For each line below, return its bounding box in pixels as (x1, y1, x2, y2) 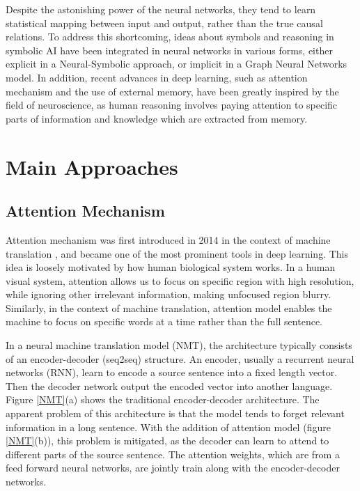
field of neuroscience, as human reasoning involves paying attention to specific (6, 98, 338, 112)
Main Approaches (6, 152, 178, 180)
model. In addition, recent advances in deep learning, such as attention (6, 70, 308, 84)
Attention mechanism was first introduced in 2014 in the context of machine (6, 232, 331, 247)
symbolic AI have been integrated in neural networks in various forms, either (6, 42, 333, 57)
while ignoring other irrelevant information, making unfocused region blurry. (6, 287, 331, 302)
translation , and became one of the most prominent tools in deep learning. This (6, 246, 348, 260)
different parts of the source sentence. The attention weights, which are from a (6, 446, 340, 461)
